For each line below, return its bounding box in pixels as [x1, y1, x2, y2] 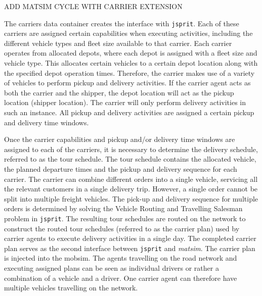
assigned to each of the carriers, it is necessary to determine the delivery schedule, [4, 143, 258, 154]
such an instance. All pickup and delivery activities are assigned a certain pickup [4, 107, 254, 117]
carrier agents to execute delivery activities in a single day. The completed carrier [4, 233, 256, 243]
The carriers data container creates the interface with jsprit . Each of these [4, 18, 239, 28]
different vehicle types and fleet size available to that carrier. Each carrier [4, 37, 232, 48]
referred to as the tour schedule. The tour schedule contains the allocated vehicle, [4, 154, 256, 164]
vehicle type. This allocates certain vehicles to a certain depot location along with [4, 58, 258, 68]
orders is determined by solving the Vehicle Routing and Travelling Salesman [4, 203, 243, 214]
